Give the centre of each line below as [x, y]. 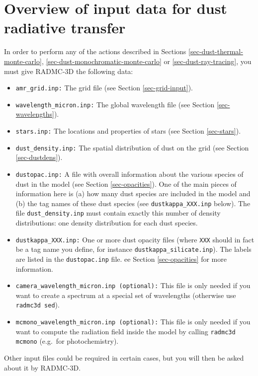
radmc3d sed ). [38, 305]
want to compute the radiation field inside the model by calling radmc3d [126, 331]
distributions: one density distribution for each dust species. [107, 223]
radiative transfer [65, 28]
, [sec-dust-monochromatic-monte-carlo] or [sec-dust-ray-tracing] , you [146, 61]
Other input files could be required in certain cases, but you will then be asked [124, 358]
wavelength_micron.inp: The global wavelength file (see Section [115, 104]
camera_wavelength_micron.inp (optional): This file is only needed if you [133, 285]
